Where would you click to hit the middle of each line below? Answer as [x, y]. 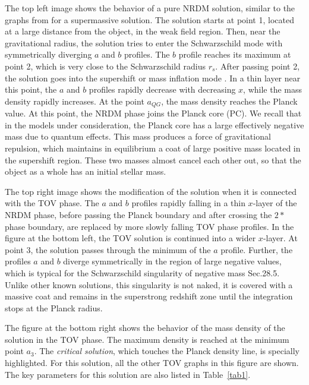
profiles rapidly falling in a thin [188, 203]
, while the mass [273, 89]
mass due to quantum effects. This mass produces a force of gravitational [138, 136]
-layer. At [280, 238]
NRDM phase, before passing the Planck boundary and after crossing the [138, 214]
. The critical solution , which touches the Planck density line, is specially [167, 351]
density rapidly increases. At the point [75, 101]
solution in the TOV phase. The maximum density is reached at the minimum [147, 339]
